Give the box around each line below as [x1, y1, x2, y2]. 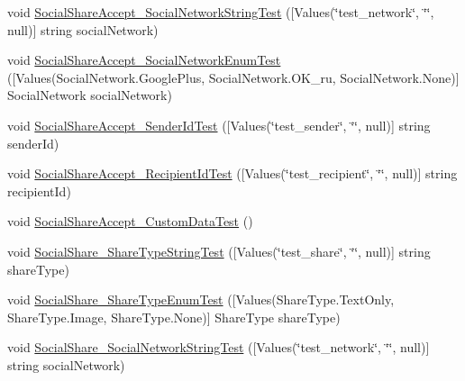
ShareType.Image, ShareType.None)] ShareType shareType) [7, 307, 341, 326]
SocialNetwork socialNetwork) [7, 86, 172, 104]
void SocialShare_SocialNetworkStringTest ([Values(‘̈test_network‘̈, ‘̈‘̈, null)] [7, 338, 430, 357]
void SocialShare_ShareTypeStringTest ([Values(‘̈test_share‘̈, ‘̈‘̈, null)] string [7, 241, 431, 260]
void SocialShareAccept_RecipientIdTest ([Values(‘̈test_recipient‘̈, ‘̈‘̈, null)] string [7, 164, 458, 183]
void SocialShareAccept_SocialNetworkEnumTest [7, 50, 281, 69]
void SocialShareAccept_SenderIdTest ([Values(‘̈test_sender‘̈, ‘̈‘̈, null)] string [7, 115, 431, 134]
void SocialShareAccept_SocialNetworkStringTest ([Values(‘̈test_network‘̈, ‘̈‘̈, [7, 3, 434, 21]
